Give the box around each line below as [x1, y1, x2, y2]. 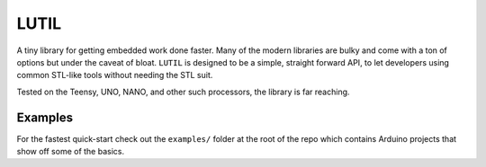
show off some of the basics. [16, 146, 125, 157]
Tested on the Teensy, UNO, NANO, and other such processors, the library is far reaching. [16, 86, 350, 97]
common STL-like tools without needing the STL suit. [16, 70, 213, 81]
